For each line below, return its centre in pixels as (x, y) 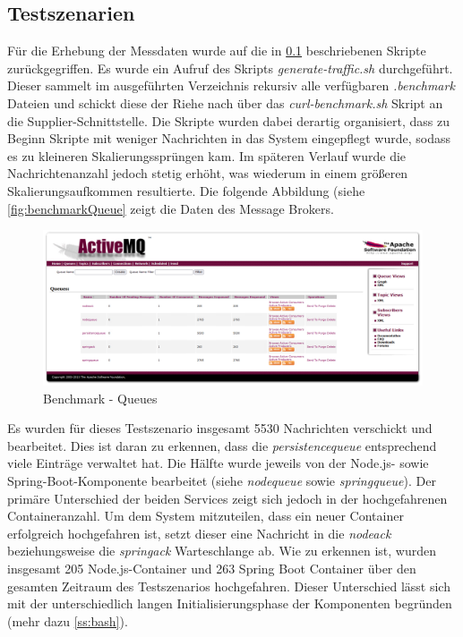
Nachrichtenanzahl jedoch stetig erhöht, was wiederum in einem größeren (208, 173)
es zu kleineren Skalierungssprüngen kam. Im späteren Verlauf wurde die (207, 155)
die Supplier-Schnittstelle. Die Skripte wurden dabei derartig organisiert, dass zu (228, 120)
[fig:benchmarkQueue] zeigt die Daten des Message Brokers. (171, 208)
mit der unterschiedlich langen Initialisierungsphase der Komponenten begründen (230, 603)
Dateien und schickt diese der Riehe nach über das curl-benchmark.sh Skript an (225, 102)
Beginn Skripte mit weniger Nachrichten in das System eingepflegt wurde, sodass (229, 138)
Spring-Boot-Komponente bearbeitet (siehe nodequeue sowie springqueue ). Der (222, 481)
